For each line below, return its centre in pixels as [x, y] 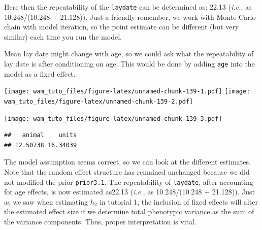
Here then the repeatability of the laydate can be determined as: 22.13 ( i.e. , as [128, 7]
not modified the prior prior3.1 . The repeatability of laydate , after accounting [129, 182]
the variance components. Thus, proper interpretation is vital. [100, 222]
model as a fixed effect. [40, 73]
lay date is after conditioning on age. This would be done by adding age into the [129, 64]
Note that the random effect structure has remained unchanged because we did [127, 172]
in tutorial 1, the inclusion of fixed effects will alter [179, 201]
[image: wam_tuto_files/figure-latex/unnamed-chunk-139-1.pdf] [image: [127, 92]
